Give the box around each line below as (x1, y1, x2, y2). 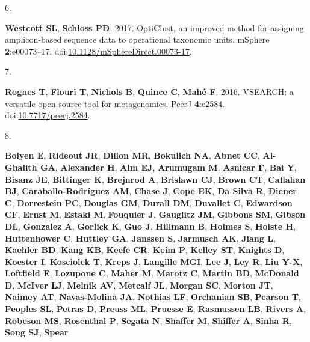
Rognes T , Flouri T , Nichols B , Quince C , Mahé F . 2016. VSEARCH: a (5, 85, 294, 97)
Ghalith (5, 160, 37, 173)
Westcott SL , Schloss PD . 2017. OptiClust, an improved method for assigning (5, 21, 304, 34)
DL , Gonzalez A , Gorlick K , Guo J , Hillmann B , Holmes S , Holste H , (5, 219, 296, 232)
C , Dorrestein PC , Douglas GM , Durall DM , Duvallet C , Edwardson (5, 196, 293, 209)
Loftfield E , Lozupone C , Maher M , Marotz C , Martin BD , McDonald (5, 267, 299, 279)
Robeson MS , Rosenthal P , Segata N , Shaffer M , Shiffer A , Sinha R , (5, 314, 292, 326)
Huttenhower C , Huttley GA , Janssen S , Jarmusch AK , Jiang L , (5, 231, 276, 244)
